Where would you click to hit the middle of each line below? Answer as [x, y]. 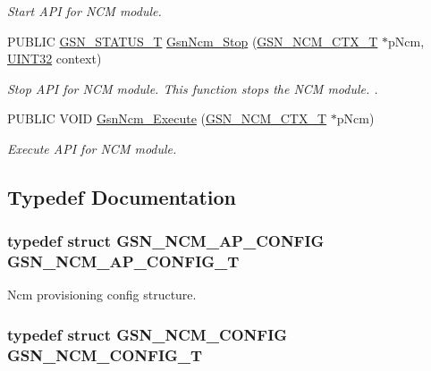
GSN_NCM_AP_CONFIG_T [123, 261]
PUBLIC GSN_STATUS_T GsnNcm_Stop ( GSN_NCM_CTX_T [193, 41]
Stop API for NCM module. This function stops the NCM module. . [193, 88]
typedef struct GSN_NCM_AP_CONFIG [166, 241]
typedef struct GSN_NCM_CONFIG [148, 334]
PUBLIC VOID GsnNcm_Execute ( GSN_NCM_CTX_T [167, 118]
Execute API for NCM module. [92, 148]
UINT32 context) [55, 59]
